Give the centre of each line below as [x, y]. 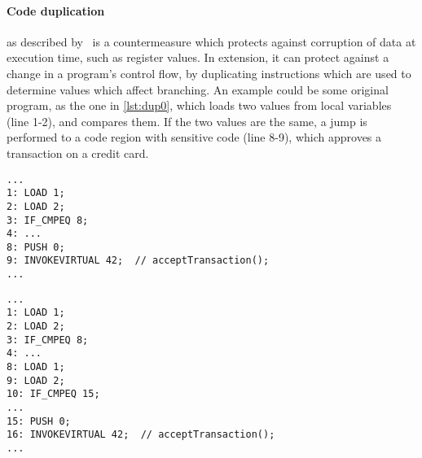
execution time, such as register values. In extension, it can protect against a [198, 57]
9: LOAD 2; [36, 380]
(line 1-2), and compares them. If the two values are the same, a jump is [187, 121]
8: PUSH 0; [36, 247]
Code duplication [56, 10]
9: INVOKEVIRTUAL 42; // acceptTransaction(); [138, 261]
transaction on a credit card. [78, 153]
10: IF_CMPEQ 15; [53, 394]
